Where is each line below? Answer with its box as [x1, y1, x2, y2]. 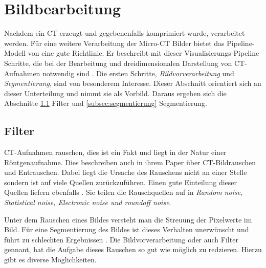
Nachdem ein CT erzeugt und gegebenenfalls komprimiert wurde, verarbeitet [4, 28, 245, 38]
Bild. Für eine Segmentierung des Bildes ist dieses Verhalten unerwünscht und [4, 224, 249, 235]
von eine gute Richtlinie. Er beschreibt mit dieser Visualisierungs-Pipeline [28, 48, 259, 58]
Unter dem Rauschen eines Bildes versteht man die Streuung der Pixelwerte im [4, 214, 252, 225]
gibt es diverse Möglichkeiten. [4, 254, 97, 265]
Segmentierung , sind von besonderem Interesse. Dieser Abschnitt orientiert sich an [4, 78, 261, 88]
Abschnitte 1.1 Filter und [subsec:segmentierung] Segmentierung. [4, 98, 207, 108]
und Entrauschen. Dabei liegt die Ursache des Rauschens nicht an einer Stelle [4, 167, 247, 177]
